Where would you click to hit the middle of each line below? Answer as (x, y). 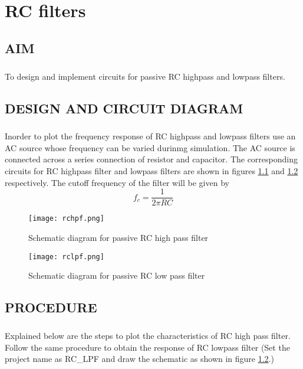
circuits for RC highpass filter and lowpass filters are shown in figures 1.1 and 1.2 (151, 171)
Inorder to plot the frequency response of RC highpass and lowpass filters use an (150, 136)
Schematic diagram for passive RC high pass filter (118, 237)
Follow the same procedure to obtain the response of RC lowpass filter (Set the (147, 347)
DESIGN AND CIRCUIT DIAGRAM (124, 108)
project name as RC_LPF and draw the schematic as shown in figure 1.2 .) (139, 359)
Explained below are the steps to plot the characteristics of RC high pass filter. (148, 335)
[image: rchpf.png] (66, 219)
